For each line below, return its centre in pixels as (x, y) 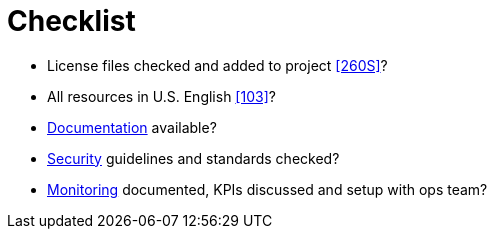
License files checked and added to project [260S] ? (217, 65)
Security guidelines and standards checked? (193, 158)
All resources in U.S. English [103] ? (161, 96)
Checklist (71, 21)
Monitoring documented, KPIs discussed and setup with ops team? (267, 189)
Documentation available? (132, 127)
